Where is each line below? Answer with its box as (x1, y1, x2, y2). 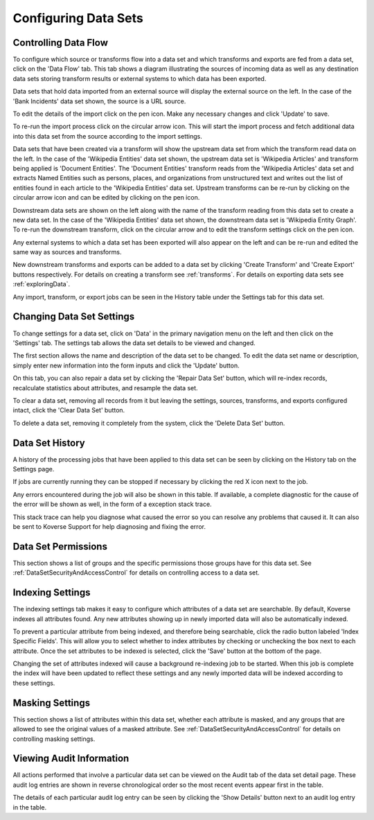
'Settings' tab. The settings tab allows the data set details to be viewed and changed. (12, 338, 256, 347)
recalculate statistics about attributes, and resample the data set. (12, 383, 198, 392)
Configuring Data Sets (12, 10, 143, 26)
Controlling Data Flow (12, 37, 109, 49)
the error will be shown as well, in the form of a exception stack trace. (12, 500, 212, 509)
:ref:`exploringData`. (12, 280, 71, 288)
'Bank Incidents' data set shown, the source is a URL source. (12, 97, 186, 105)
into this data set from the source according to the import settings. (12, 132, 202, 140)
